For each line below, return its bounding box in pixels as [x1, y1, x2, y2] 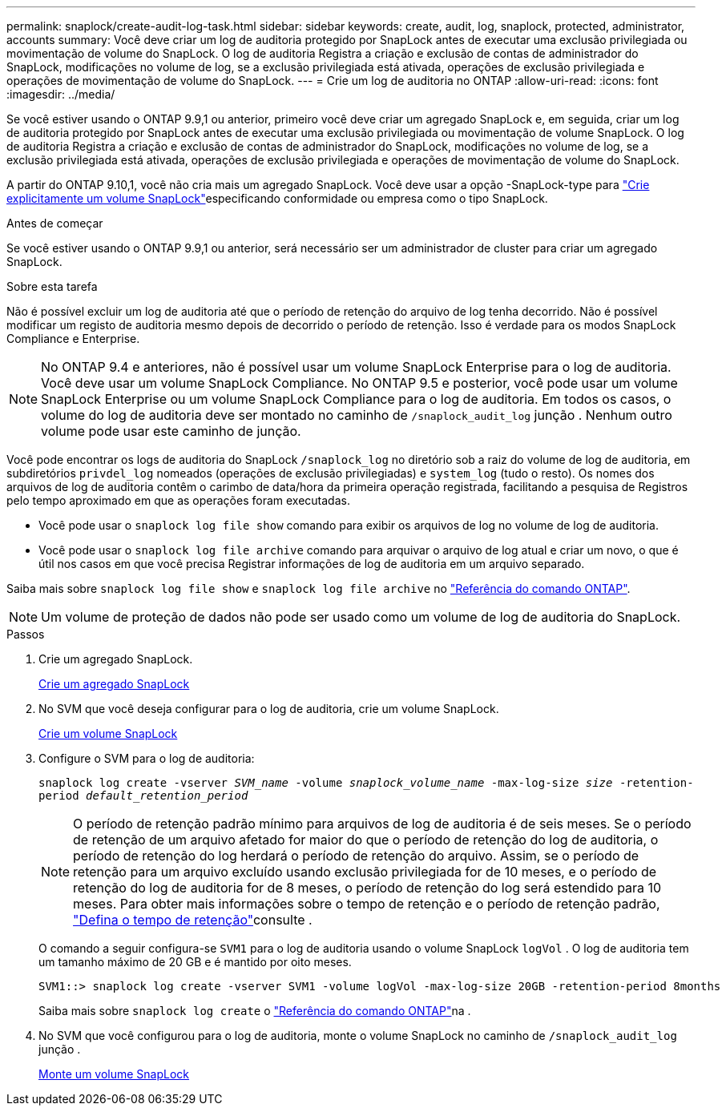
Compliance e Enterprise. [6, 332, 140, 345]
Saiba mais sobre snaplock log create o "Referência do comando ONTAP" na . [38, 1004, 471, 1017]
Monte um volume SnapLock [38, 1067, 190, 1081]
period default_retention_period [38, 789, 248, 802]
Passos [6, 627, 45, 641]
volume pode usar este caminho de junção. [41, 423, 301, 439]
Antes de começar [6, 216, 103, 230]
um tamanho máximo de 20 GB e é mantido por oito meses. [38, 955, 352, 969]
